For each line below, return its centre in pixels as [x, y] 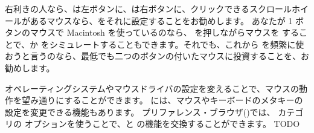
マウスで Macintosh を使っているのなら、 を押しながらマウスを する [165, 32]
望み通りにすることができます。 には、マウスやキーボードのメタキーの [162, 100]
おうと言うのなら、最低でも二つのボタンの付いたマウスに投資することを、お [157, 56]
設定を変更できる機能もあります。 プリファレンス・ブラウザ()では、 [140, 112]
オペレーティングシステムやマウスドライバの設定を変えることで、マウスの [152, 88]
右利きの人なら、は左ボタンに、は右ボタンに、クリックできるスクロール [148, 8]
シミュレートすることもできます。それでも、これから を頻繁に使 [177, 44]
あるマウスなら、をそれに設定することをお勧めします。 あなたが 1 [161, 20]
